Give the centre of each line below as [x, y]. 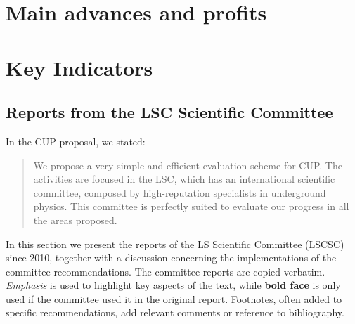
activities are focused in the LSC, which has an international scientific [184, 179]
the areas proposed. [75, 220]
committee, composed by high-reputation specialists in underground [180, 192]
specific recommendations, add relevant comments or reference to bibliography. [175, 312]
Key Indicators [79, 67]
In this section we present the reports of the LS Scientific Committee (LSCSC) [175, 244]
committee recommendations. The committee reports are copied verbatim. [166, 271]
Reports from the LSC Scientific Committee [169, 112]
